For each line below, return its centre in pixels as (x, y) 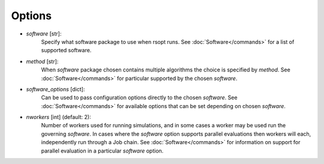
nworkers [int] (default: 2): (58, 117)
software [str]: (44, 34)
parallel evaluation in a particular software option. (102, 151)
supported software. (66, 50)
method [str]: (42, 61)
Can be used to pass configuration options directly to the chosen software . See (139, 98)
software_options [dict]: (55, 89)
